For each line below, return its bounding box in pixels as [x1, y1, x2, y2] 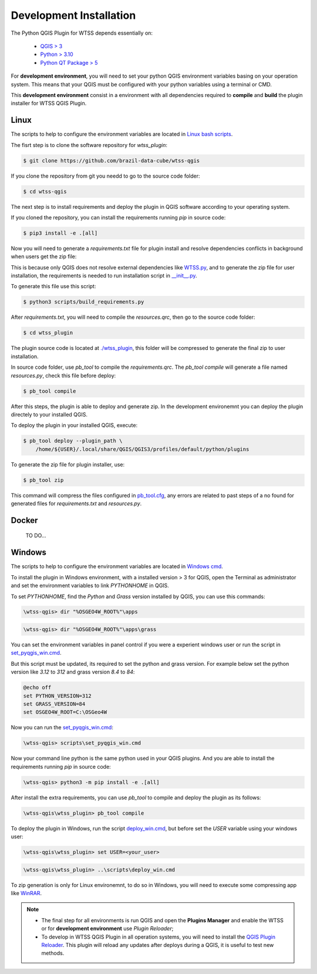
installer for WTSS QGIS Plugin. [11, 100, 87, 107]
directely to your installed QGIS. [11, 411, 88, 418]
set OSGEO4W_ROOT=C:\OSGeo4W [23, 709, 107, 716]
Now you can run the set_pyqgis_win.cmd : [11, 724, 114, 731]
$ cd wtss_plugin [23, 329, 73, 336]
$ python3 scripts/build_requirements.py [23, 299, 144, 305]
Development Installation [11, 9, 136, 22]
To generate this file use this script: [11, 283, 96, 290]
